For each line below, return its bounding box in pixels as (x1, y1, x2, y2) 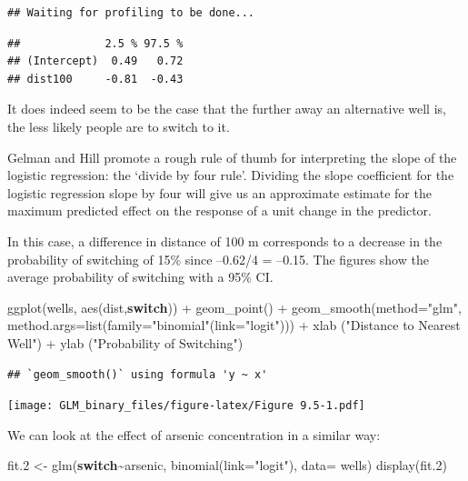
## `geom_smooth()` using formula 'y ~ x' (7, 367, 268, 381)
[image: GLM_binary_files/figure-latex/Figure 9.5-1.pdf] (7, 399, 365, 413)
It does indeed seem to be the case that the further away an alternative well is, (7, 99, 446, 118)
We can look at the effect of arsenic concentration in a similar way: (7, 425, 381, 444)
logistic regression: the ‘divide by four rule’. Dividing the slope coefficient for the (7, 165, 454, 185)
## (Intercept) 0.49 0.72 (7, 55, 184, 68)
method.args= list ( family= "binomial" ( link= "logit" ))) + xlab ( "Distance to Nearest (7, 316, 461, 335)
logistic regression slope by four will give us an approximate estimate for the (7, 183, 432, 202)
